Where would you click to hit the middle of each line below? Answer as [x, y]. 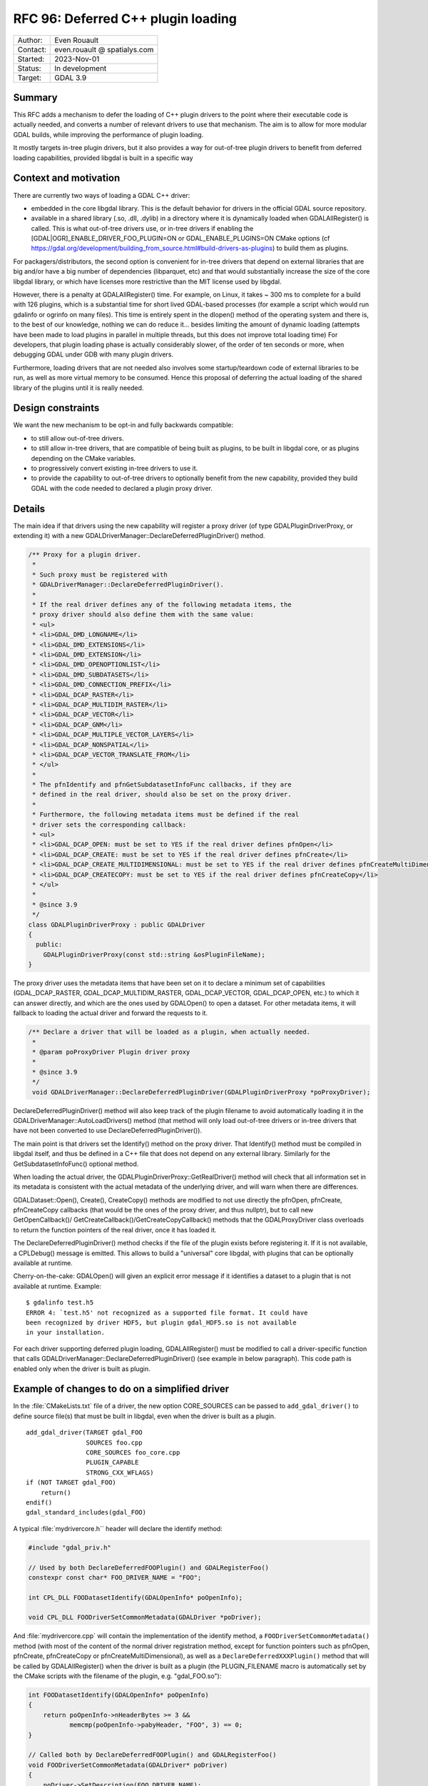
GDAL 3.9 [71, 77]
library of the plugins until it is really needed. [78, 388]
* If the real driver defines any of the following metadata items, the [162, 605]
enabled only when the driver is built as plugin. [82, 1369]
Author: [30, 40]
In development [81, 68]
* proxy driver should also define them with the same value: [143, 615]
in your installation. [66, 1333]
